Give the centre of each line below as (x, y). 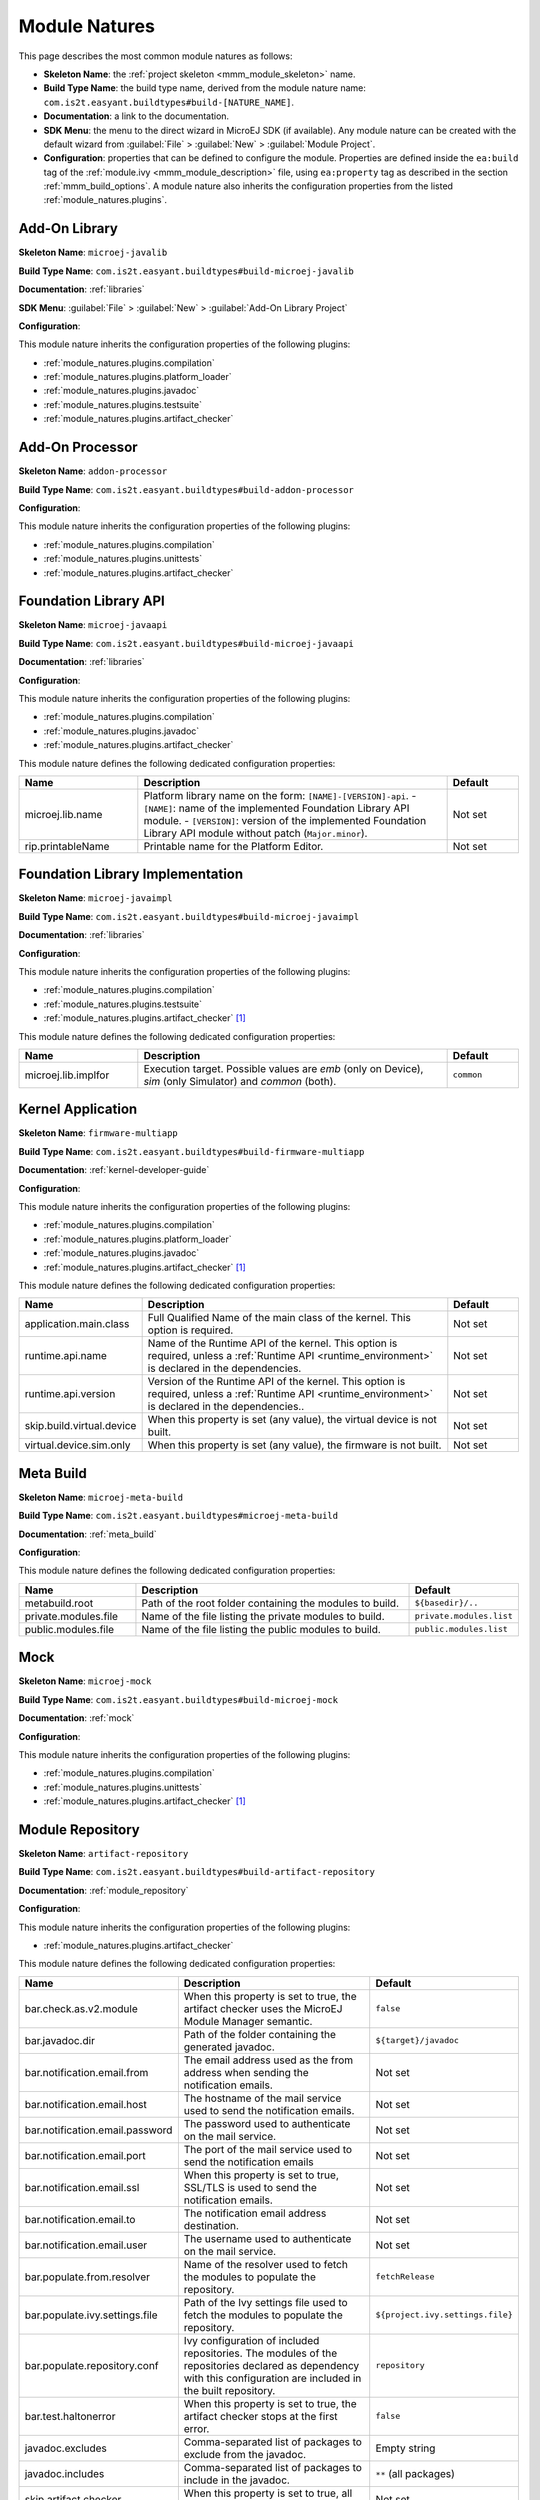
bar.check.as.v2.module (81, 2008)
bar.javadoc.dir (59, 2040)
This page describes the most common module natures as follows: (155, 56)
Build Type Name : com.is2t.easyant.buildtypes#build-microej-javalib (186, 271)
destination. (211, 2225)
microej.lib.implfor (67, 1075)
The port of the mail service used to (268, 2149)
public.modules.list (461, 1629)
